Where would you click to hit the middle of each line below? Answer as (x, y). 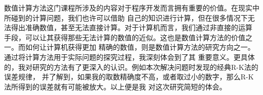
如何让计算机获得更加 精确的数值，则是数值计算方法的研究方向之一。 (140, 47)
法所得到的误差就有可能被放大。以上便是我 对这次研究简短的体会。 (115, 86)
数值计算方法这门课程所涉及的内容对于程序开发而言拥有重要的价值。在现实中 (132, 8)
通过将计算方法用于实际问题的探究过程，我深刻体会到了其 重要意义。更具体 (129, 57)
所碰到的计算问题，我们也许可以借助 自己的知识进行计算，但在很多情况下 (126, 17)
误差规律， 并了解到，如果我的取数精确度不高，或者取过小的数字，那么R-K (129, 77)
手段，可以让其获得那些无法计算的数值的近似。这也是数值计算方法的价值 (125, 37)
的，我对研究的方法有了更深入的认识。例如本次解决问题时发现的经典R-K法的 (131, 67)
